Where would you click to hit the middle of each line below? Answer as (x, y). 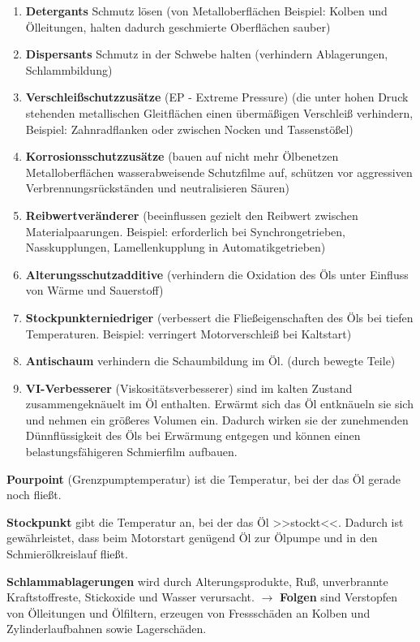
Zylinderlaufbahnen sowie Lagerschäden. (107, 629)
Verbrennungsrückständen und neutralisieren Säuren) (158, 188)
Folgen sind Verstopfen (338, 597)
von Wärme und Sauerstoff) (94, 290)
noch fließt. (34, 495)
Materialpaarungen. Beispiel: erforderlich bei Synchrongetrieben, (185, 231)
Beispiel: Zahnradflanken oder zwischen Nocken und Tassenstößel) (189, 129)
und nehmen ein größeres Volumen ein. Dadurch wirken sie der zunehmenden (217, 419)
